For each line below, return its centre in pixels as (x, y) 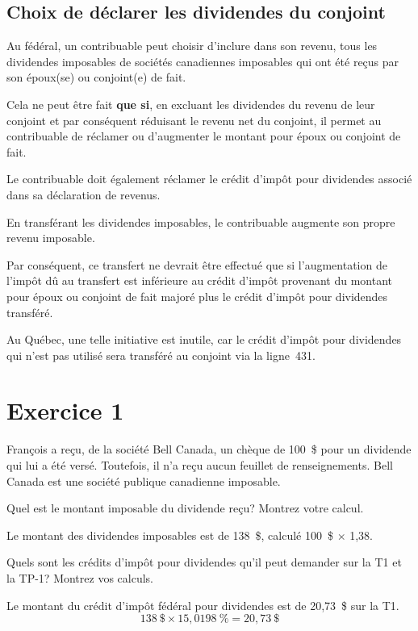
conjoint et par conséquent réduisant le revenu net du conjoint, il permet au (194, 120)
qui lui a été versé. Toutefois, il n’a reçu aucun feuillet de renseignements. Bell (200, 465)
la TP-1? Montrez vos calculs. (80, 577)
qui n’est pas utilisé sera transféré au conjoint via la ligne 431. (161, 355)
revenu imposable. (51, 238)
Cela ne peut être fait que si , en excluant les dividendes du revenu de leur (191, 104)
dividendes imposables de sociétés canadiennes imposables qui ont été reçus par (203, 61)
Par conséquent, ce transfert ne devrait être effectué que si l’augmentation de (197, 264)
